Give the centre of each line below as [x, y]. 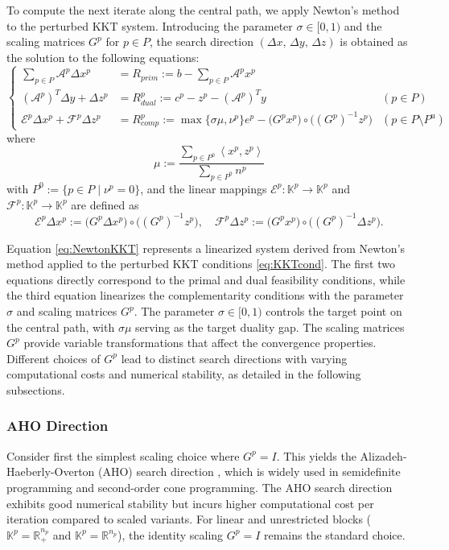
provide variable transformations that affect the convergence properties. [200, 343]
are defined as [105, 204]
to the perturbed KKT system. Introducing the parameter [150, 25]
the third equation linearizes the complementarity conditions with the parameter [205, 295]
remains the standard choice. [335, 534]
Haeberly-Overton [51, 471]
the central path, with [61, 327]
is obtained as [374, 41]
